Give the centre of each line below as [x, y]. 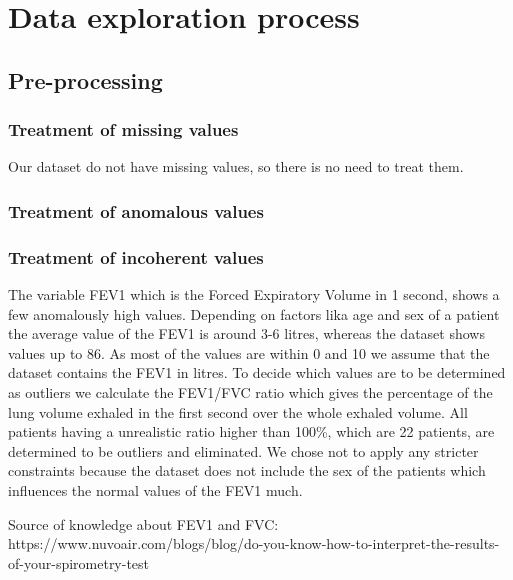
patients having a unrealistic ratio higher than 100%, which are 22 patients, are [251, 431]
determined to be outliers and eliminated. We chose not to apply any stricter [243, 450]
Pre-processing [85, 79]
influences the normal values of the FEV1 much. [155, 489]
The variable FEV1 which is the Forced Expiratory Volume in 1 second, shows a [254, 294]
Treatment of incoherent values [136, 256]
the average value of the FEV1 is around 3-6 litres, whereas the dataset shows [246, 333]
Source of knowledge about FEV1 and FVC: [143, 523]
